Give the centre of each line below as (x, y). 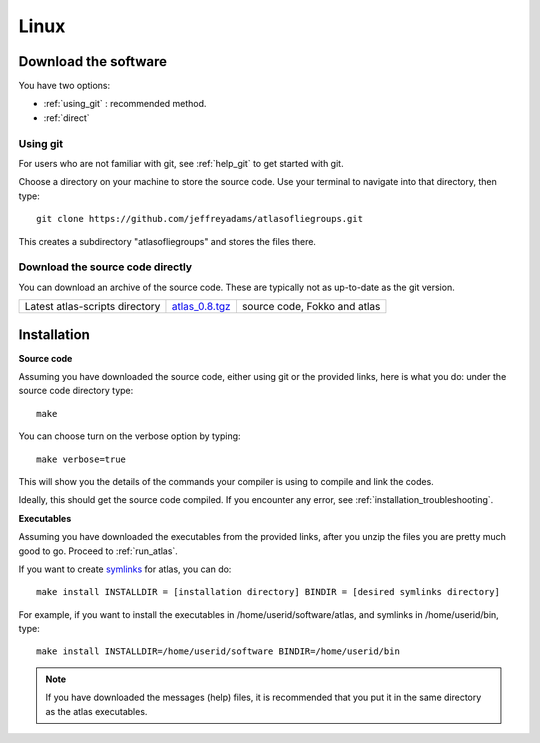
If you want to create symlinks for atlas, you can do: (125, 569)
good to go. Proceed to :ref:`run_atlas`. (98, 551)
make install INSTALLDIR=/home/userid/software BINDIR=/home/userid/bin (218, 651)
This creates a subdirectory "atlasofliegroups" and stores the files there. (167, 241)
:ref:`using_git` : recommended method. (125, 104)
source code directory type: (76, 391)
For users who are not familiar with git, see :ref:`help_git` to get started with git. (181, 163)
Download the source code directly (105, 267)
